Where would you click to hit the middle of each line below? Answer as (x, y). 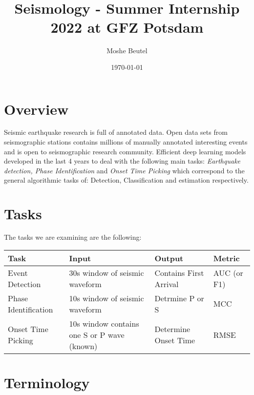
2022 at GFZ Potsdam (127, 27)
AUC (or (228, 272)
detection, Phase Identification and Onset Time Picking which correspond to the (124, 170)
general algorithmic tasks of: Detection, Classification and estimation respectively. (126, 180)
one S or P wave (97, 334)
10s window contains (104, 323)
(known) (83, 346)
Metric (226, 258)
